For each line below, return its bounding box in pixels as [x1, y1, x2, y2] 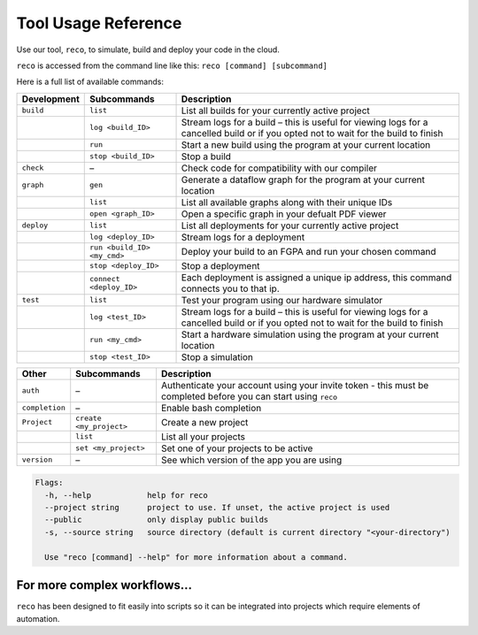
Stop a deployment [181, 259, 260, 272]
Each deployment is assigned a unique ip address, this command [181, 271, 452, 283]
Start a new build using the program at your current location [181, 138, 431, 150]
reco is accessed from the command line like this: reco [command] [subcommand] [16, 60, 328, 71]
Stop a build [181, 150, 232, 163]
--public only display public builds [44, 515, 269, 525]
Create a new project [160, 416, 249, 428]
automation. [16, 613, 60, 624]
